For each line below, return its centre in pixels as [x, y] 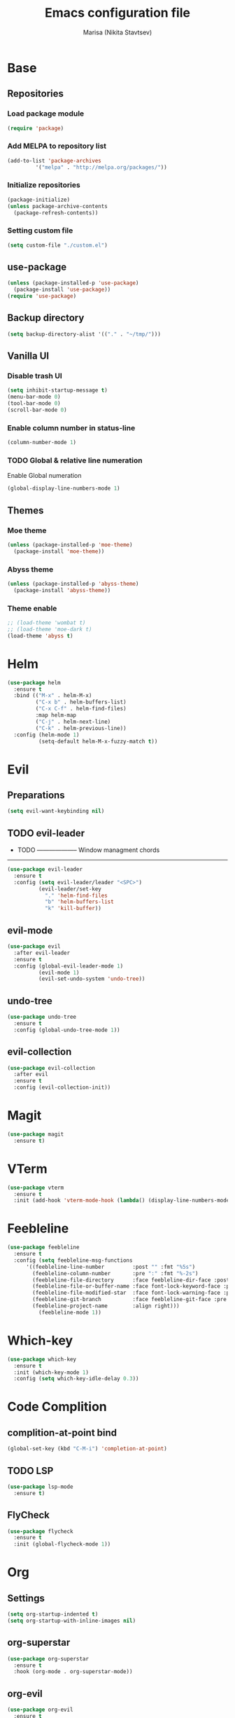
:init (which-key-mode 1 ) [51, 1372]
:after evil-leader [42, 953]
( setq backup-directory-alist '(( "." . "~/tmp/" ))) [84, 334]
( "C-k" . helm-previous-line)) [81, 728]
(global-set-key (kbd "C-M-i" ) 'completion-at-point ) [87, 1449]
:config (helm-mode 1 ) [47, 735]
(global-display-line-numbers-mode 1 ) [64, 488]
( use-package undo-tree [42, 1017]
